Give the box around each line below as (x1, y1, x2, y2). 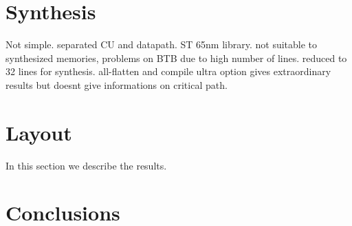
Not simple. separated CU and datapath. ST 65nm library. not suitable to (5, 37, 318, 52)
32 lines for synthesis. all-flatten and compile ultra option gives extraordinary (5, 64, 331, 79)
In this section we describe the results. (5, 158, 167, 172)
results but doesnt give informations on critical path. (5, 77, 228, 92)
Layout (5, 118, 72, 146)
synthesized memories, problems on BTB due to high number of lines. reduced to (5, 50, 347, 65)
